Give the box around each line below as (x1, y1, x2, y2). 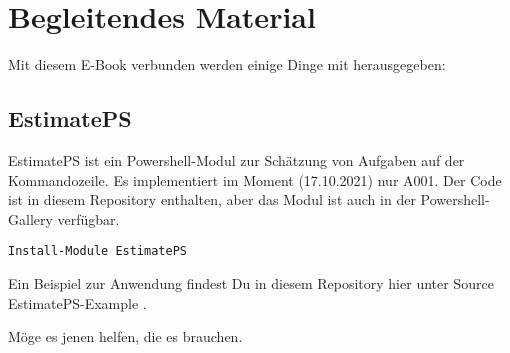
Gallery (8, 208, 53, 229)
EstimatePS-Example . (8, 292, 147, 313)
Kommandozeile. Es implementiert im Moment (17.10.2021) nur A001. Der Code (8, 169, 502, 190)
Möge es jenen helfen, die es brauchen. (8, 326, 243, 347)
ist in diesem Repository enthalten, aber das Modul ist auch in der (8, 189, 416, 210)
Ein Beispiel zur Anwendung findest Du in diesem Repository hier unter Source (8, 272, 494, 293)
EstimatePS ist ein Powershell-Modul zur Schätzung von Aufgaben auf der (8, 149, 465, 170)
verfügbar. (57, 208, 120, 229)
